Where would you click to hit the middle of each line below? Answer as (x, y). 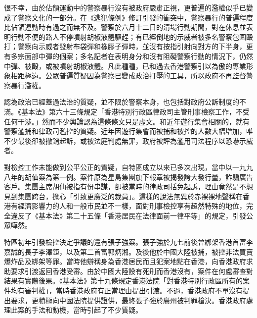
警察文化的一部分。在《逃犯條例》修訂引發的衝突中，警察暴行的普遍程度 (135, 17)
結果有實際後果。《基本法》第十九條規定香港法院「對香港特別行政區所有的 (123, 281)
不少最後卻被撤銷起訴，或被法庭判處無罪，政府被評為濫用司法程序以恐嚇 (122, 140)
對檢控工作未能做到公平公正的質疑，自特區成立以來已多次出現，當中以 (118, 167)
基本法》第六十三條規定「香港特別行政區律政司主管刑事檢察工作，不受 (135, 111)
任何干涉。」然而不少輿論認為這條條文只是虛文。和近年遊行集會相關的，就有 (127, 121)
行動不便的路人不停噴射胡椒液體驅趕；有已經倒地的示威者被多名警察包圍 (128, 36)
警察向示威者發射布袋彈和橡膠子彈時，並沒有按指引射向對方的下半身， (132, 46)
